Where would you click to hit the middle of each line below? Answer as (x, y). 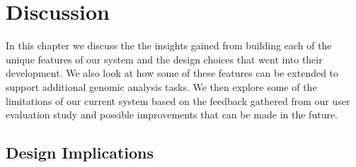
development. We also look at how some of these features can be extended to (172, 73)
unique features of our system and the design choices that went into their (164, 59)
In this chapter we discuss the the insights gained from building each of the (169, 45)
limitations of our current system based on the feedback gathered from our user (178, 100)
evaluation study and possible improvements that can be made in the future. (172, 115)
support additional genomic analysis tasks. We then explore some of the (161, 86)
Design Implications (80, 153)
